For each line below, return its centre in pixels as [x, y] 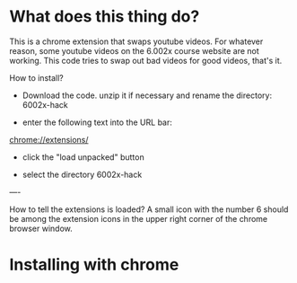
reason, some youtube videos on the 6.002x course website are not [135, 50]
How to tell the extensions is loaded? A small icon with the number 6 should [149, 209]
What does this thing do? [105, 17]
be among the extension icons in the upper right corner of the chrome [139, 218]
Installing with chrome [94, 265]
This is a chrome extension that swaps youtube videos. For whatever [136, 41]
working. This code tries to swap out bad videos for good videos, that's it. [146, 60]
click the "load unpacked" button [83, 157]
